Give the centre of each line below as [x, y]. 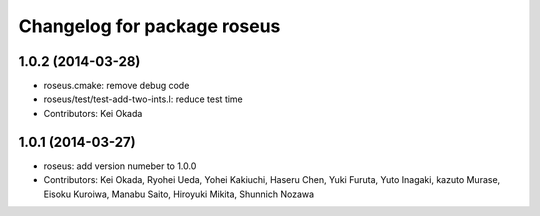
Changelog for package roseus [149, 26]
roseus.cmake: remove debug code [116, 86]
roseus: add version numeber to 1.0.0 [120, 166]
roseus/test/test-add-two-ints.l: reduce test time [143, 99]
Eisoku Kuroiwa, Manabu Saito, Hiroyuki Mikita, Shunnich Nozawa [179, 194]
